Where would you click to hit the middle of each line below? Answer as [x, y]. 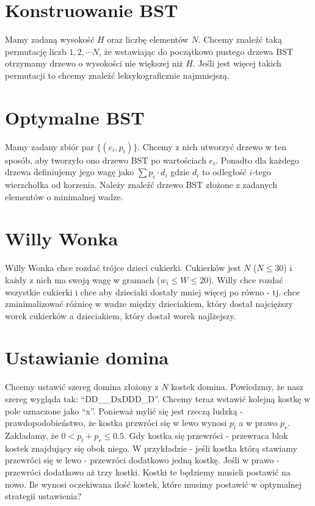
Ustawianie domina [87, 357]
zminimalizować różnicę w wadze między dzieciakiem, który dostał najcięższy [149, 304]
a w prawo [258, 423]
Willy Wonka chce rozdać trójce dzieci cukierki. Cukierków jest [123, 268]
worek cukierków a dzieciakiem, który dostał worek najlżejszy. [121, 315]
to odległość [224, 172]
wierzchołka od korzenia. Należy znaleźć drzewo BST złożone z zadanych [141, 185]
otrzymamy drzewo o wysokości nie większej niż [94, 63]
